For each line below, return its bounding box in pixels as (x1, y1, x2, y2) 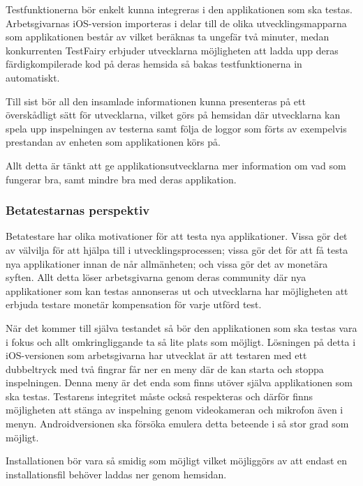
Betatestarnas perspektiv (6, 202, 150, 219)
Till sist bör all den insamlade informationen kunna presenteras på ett (6, 93, 306, 108)
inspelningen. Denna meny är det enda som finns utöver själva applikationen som (6, 375, 353, 390)
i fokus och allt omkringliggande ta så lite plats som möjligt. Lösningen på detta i (6, 334, 356, 349)
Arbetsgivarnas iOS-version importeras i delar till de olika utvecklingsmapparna (6, 15, 347, 30)
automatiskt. (6, 70, 60, 84)
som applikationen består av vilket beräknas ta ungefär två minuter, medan (6, 29, 329, 44)
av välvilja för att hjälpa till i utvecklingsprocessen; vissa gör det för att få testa (6, 242, 348, 257)
